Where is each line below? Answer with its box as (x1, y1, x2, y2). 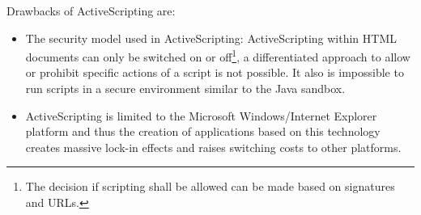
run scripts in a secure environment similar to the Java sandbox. (25, 80, 346, 97)
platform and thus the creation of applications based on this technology (25, 123, 381, 140)
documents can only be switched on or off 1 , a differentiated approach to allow (25, 46, 410, 65)
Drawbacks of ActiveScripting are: (6, 2, 176, 19)
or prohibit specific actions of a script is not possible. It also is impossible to (25, 64, 404, 81)
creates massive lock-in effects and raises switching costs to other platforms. (25, 138, 402, 155)
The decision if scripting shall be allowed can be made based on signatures (25, 178, 395, 195)
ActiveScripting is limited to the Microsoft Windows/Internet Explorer (25, 107, 377, 124)
